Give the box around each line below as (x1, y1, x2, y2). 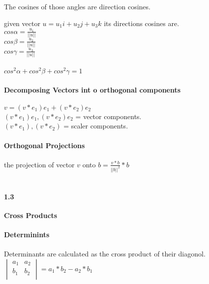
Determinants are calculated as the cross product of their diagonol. (4, 249, 206, 259)
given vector (4, 18, 40, 28)
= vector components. (75, 111, 142, 121)
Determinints (4, 229, 50, 240)
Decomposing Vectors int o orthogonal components (4, 84, 181, 95)
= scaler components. (63, 121, 128, 131)
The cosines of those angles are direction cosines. (4, 1, 150, 11)
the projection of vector (4, 159, 75, 169)
